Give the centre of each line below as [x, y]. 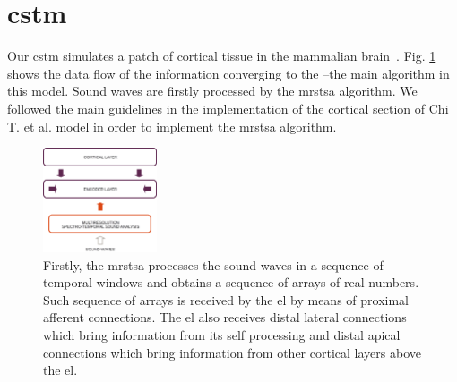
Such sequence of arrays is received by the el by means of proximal [226, 299]
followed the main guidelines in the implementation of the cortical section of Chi [228, 108]
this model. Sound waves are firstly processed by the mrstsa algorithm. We [212, 91]
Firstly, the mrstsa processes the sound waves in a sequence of [213, 264]
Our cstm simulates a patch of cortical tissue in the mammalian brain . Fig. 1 [222, 56]
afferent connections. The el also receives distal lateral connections [225, 317]
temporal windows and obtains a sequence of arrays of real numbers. [231, 282]
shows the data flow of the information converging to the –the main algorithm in [228, 73]
